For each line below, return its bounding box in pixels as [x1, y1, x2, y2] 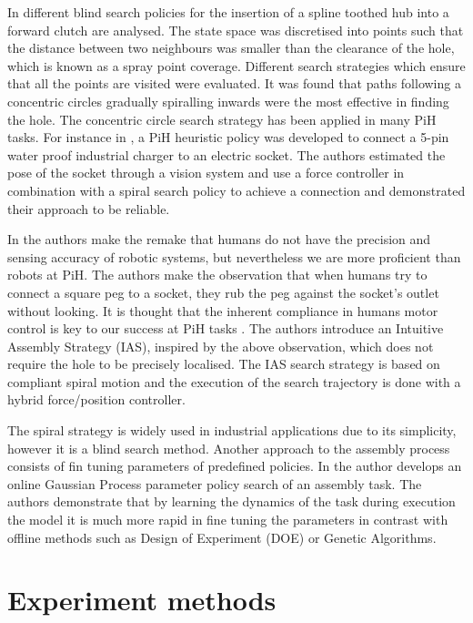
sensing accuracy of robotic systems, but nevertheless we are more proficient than [7, 247, 461, 266]
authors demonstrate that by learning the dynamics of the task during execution [7, 492, 456, 511]
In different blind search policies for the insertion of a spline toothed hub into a [7, 3, 449, 21]
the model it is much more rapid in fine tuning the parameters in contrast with [7, 510, 448, 529]
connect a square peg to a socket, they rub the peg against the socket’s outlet [7, 282, 439, 301]
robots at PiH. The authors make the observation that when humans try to [7, 265, 428, 284]
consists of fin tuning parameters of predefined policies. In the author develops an [7, 456, 462, 475]
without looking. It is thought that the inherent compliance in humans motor [7, 301, 438, 320]
